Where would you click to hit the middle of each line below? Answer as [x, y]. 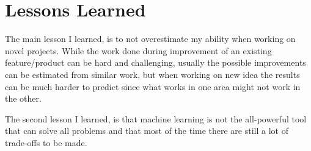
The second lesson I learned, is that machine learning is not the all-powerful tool [156, 118]
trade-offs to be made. [46, 142]
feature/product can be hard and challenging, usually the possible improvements [155, 62]
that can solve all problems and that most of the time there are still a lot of [147, 131]
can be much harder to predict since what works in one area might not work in [153, 86]
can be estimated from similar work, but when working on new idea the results [152, 74]
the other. [23, 98]
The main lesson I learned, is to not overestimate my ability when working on [150, 39]
